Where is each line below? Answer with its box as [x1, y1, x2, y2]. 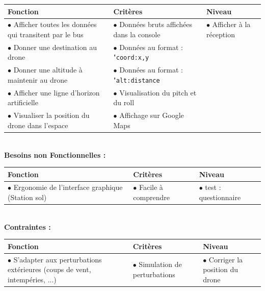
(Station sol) [8, 192, 47, 203]
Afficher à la [212, 19, 251, 30]
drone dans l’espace [8, 119, 68, 130]
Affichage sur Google [119, 110, 184, 120]
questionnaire [199, 192, 241, 203]
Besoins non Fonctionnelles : [4, 149, 106, 160]
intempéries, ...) [8, 274, 57, 284]
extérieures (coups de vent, [8, 264, 91, 275]
